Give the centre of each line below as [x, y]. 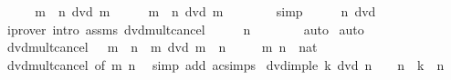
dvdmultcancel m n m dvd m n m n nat [162, 47]
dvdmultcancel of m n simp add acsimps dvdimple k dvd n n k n [225, 64]
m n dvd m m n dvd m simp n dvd [205, 11]
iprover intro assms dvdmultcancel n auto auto [185, 29]
